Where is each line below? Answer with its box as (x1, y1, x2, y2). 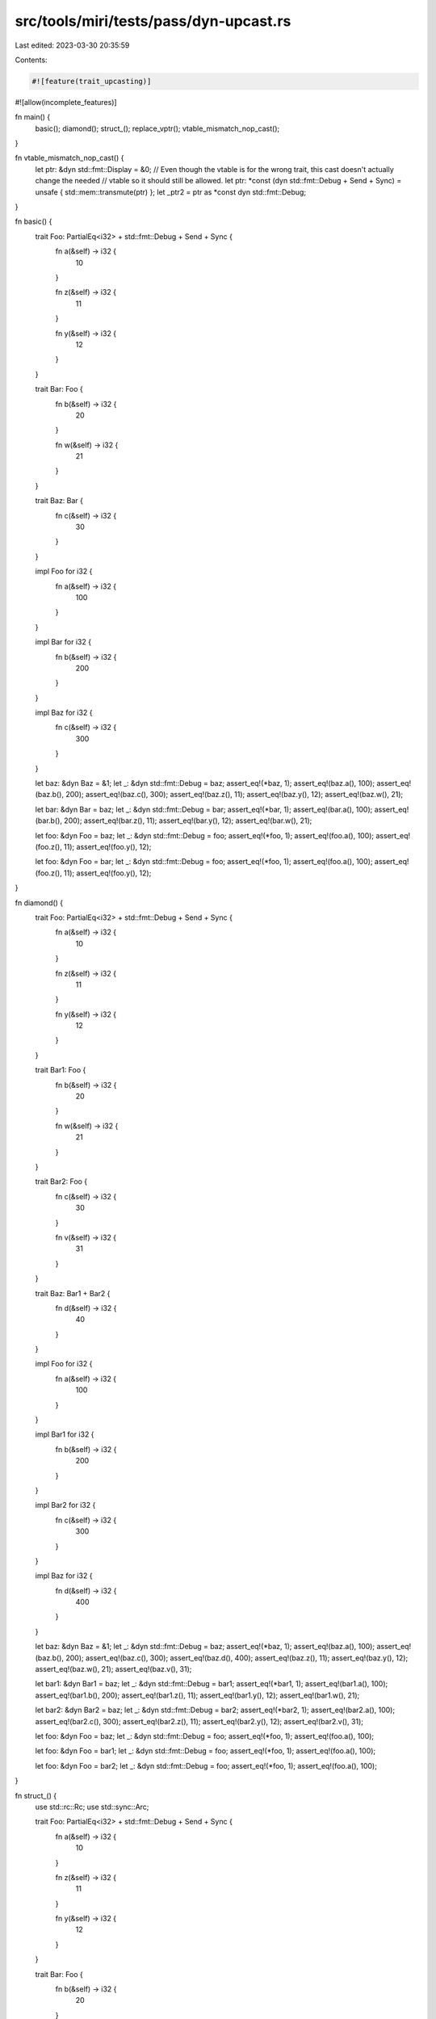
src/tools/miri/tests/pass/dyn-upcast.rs (15, 12, 291, 30)
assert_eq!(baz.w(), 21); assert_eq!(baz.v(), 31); (35, 1664, 192, 1674)
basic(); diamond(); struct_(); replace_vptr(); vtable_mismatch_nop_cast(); (35, 124, 280, 133)
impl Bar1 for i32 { (35, 1429, 94, 1439)
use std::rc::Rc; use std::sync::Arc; (35, 1802, 149, 1811)
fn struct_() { (15, 1790, 57, 1800)
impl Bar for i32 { (35, 637, 92, 647)
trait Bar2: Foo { (35, 1177, 88, 1186)
